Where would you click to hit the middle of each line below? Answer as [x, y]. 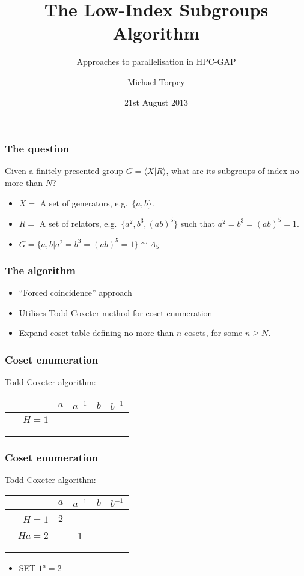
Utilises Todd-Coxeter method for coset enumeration [116, 312]
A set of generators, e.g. [84, 202]
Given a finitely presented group [64, 171]
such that [198, 223]
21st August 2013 [156, 102]
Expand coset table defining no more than [96, 333]
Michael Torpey [156, 81]
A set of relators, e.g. [78, 223]
